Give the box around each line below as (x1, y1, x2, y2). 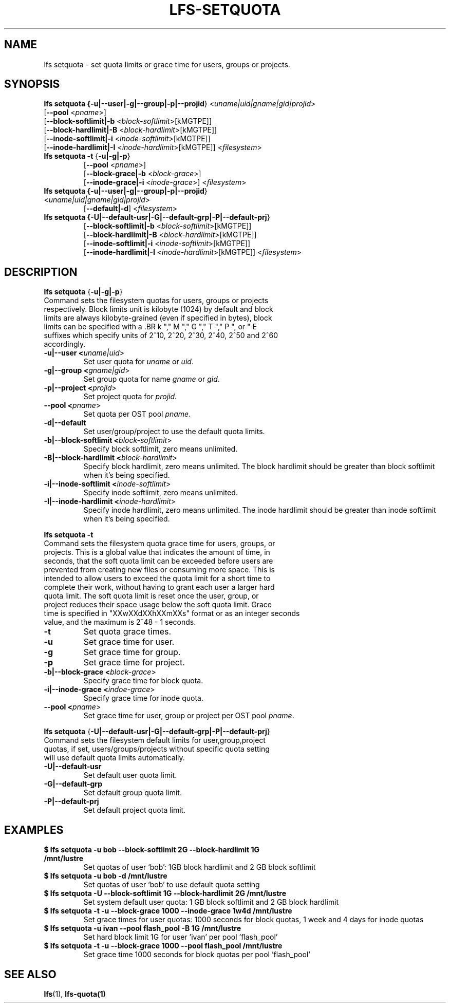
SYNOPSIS (4, 78, 60, 91)
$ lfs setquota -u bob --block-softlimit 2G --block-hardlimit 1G (44, 845, 260, 854)
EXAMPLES (4, 823, 64, 836)
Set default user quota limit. (83, 771, 177, 780)
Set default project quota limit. (83, 806, 186, 815)
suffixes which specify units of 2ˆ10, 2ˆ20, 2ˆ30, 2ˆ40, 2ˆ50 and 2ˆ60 (44, 331, 278, 340)
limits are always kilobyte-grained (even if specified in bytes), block (44, 313, 272, 323)
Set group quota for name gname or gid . (83, 375, 220, 384)
